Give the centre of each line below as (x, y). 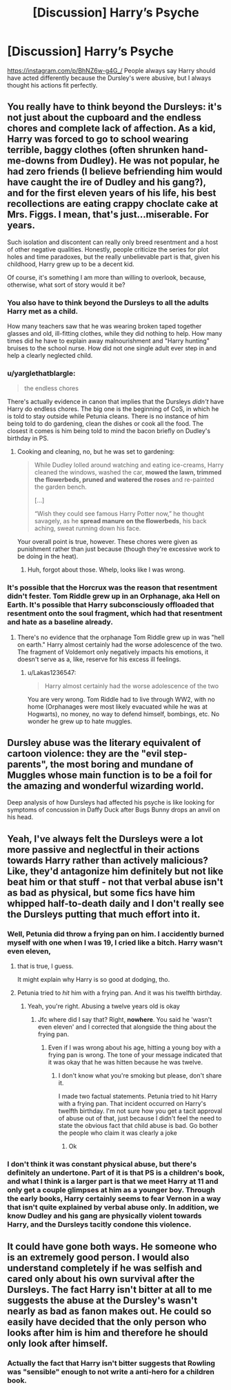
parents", (28, 764)
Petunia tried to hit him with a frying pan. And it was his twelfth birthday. (119, 993)
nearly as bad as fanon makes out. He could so (109, 1311)
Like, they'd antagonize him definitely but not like (115, 871)
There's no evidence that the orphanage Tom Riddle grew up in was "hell (121, 637)
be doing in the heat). (48, 556)
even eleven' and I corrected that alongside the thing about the (127, 1027)
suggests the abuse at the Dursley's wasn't (102, 1301)
